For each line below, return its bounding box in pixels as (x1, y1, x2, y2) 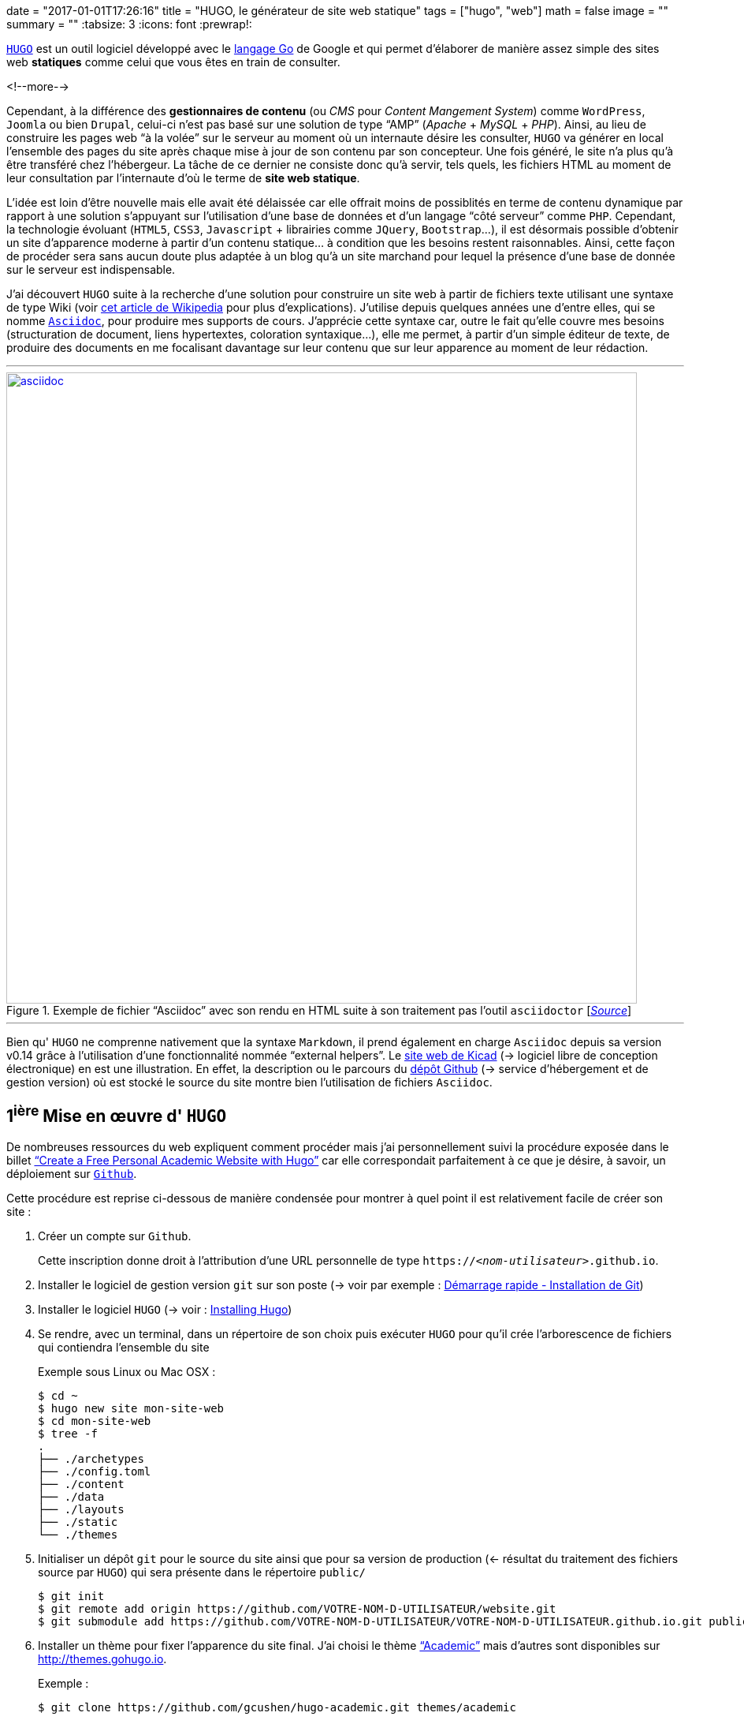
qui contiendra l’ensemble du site (38, 1340, 210, 1354)
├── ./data (38, 1490, 105, 1503)
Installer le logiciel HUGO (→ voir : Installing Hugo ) (38, 1302, 292, 1316)
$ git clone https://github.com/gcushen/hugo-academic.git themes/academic (38, 1700, 516, 1714)
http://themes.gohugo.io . (38, 1651, 167, 1666)
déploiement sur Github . (6, 1166, 137, 1180)
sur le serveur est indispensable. (6, 263, 176, 276)
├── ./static (38, 1515, 118, 1528)
